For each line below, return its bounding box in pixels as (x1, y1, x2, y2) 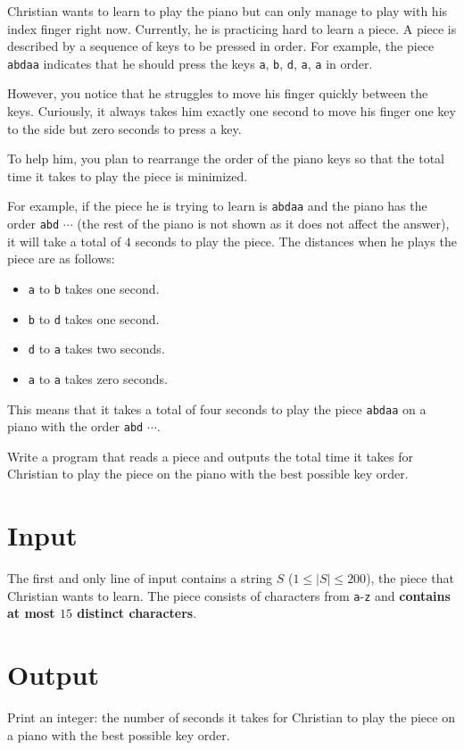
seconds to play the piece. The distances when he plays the (135, 231, 457, 250)
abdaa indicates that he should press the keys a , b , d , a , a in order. (7, 54, 373, 72)
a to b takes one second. (28, 279, 160, 297)
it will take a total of (7, 231, 121, 250)
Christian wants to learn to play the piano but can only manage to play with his (7, 2, 448, 20)
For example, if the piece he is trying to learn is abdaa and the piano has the (7, 196, 427, 215)
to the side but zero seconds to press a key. (7, 119, 242, 137)
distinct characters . (77, 604, 197, 622)
